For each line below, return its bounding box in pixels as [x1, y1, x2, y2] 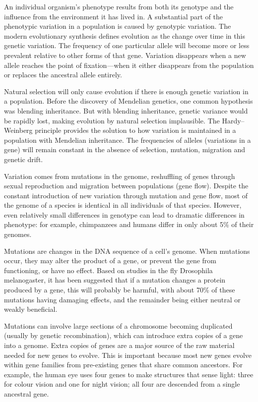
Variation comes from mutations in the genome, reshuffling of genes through [4, 171, 235, 181]
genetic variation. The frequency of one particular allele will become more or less [4, 40, 250, 51]
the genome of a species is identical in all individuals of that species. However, [4, 200, 242, 210]
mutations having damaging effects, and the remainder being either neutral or [4, 294, 241, 304]
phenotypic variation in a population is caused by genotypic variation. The [4, 21, 231, 31]
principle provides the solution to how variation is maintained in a [35, 125, 236, 135]
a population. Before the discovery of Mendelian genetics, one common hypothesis [4, 96, 253, 106]
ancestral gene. [4, 388, 49, 399]
